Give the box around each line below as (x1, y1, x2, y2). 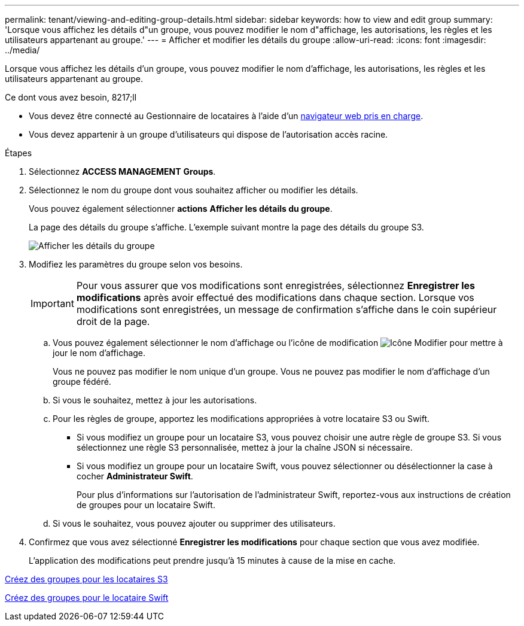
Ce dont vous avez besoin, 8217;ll (5, 92, 137, 102)
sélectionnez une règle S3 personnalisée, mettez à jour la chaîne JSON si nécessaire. (77, 442, 413, 452)
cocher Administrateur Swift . (77, 471, 193, 481)
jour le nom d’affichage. (53, 348, 146, 358)
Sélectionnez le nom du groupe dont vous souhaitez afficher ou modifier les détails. (29, 185, 358, 195)
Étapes (5, 148, 32, 158)
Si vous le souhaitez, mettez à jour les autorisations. (53, 395, 257, 405)
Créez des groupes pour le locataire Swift (5, 592, 169, 603)
